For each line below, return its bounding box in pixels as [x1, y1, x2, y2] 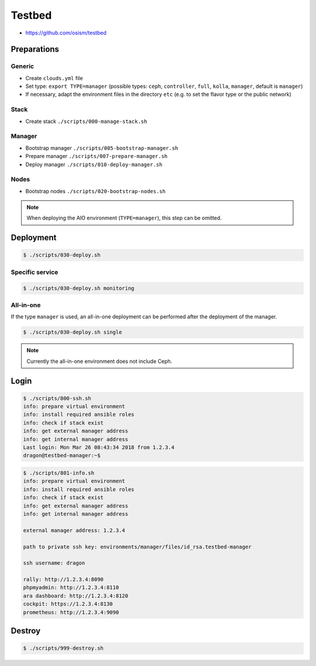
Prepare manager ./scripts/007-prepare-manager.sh [25, 153, 168, 160]
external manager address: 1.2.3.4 [23, 527, 125, 534]
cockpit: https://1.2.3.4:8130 [23, 600, 114, 607]
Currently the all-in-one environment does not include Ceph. [26, 358, 173, 365]
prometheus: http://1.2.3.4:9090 [23, 609, 119, 616]
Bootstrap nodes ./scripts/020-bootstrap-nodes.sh [25, 187, 166, 194]
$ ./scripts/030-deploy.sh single [23, 329, 122, 336]
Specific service [11, 268, 59, 276]
